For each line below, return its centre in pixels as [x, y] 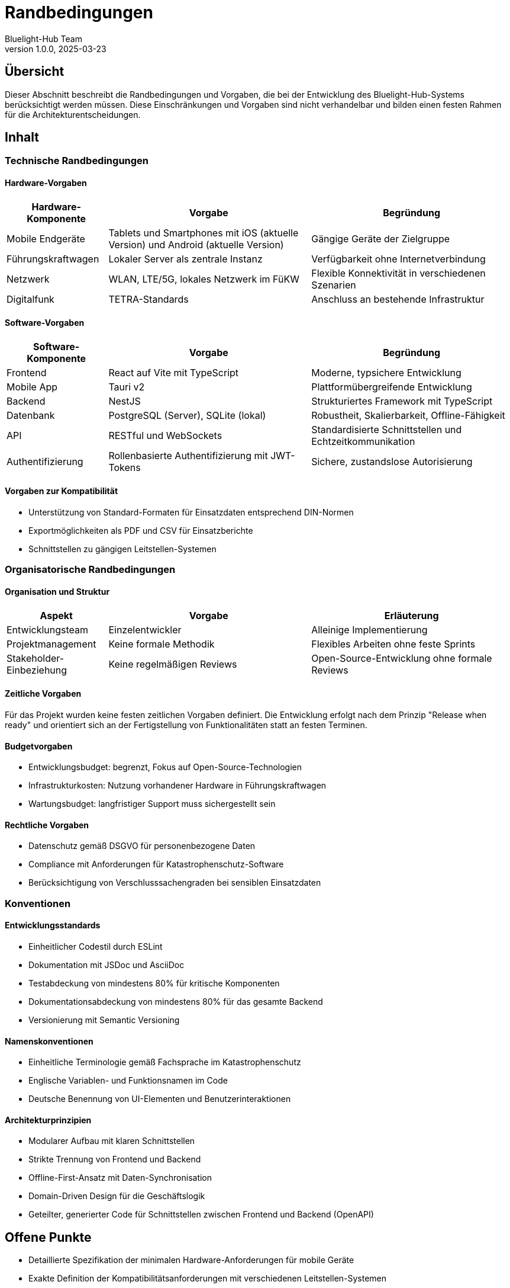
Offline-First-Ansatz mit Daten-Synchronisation [120, 1178]
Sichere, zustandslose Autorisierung [392, 461]
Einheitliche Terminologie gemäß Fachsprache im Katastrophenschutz [165, 1062]
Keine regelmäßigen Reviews [173, 664]
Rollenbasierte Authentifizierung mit [188, 455]
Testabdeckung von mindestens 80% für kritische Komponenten [154, 983]
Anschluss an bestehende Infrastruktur [398, 299]
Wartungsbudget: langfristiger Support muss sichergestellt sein [152, 804]
